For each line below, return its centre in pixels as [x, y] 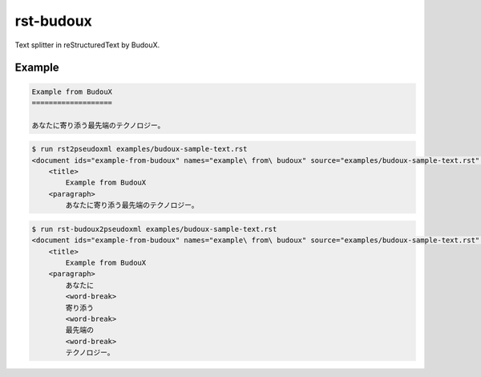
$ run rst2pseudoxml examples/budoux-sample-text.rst [139, 149]
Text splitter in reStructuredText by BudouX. [87, 45]
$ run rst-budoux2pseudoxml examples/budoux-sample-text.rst [154, 229]
